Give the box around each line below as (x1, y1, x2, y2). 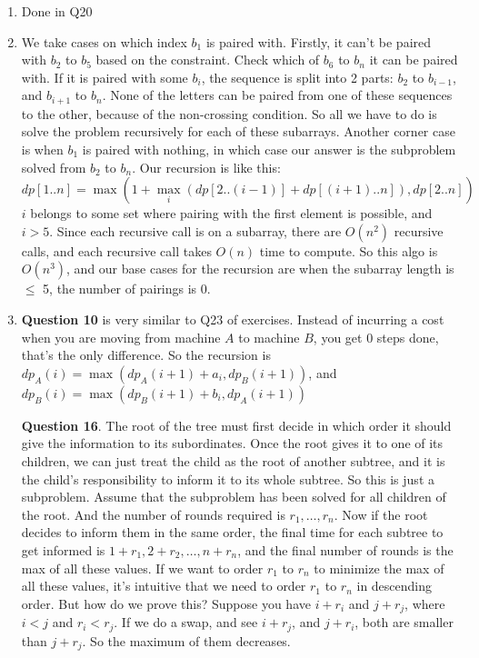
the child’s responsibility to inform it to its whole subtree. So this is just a (21, 469, 434, 488)
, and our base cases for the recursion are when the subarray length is (66, 259, 454, 278)
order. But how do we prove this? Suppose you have (21, 593, 311, 613)
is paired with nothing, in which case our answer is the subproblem (82, 140, 456, 159)
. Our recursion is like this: (132, 157, 281, 176)
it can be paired (369, 50, 458, 69)
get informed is (21, 540, 105, 559)
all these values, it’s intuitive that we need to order (21, 576, 306, 595)
